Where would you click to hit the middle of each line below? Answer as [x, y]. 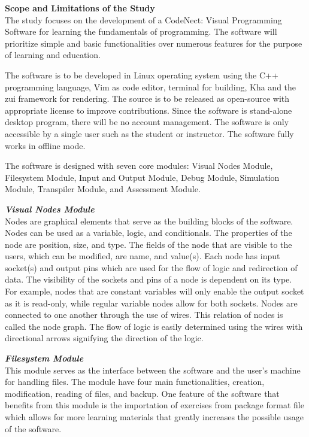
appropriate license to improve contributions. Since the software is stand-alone [149, 110]
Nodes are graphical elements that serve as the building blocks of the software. [149, 221]
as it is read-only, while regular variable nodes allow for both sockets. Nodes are [151, 303]
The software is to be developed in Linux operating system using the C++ [142, 75]
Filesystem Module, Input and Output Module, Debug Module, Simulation [142, 177]
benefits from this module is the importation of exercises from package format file [154, 405]
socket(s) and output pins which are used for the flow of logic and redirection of [151, 267]
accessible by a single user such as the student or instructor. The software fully [149, 133]
